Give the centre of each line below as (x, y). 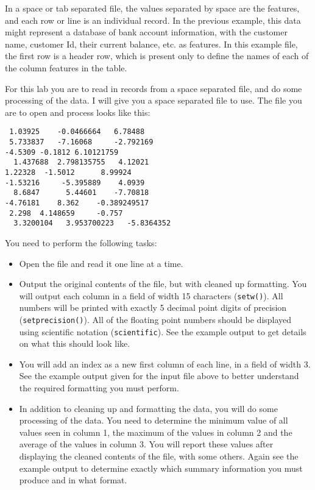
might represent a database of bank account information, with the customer (146, 32)
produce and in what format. (73, 480)
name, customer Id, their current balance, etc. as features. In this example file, (151, 44)
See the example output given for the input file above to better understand (159, 376)
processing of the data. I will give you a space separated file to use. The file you (154, 100)
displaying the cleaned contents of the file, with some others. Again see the (159, 456)
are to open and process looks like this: (78, 112)
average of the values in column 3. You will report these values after (146, 444)
